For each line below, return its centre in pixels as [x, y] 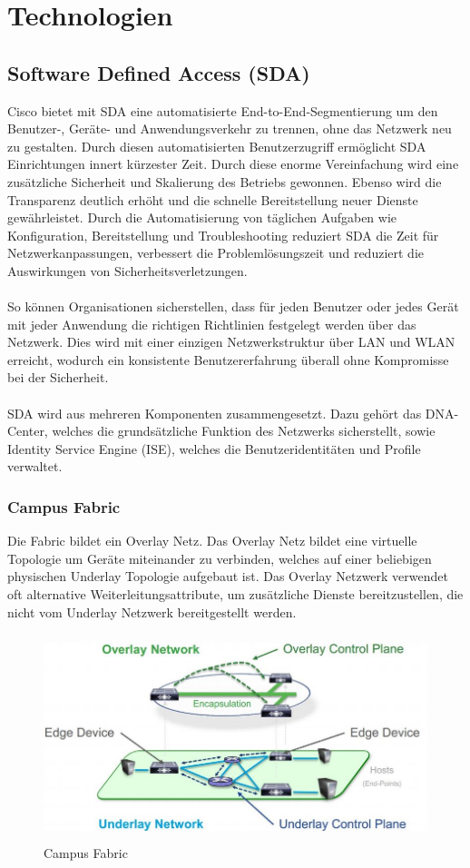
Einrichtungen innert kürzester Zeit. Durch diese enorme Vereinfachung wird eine [233, 164]
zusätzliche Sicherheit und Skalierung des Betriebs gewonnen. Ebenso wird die [225, 181]
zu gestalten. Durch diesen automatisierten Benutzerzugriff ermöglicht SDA [217, 146]
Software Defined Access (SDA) [159, 72]
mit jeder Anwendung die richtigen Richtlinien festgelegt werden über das [212, 324]
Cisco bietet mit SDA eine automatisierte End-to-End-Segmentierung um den [223, 110]
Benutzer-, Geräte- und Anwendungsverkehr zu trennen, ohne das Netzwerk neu [230, 128]
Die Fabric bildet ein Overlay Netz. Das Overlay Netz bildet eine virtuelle [212, 541]
